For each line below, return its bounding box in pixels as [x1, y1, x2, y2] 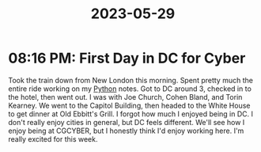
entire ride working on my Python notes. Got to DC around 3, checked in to [8, 84, 252, 93]
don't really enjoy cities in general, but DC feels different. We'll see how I [8, 117, 245, 127]
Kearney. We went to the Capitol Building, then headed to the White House [8, 101, 251, 110]
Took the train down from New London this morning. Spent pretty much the [8, 75, 253, 85]
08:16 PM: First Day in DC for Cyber [8, 49, 246, 67]
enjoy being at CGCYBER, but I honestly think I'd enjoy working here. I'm [8, 126, 244, 135]
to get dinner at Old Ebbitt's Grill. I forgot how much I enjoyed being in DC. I [8, 108, 253, 119]
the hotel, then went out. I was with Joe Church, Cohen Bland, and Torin [8, 92, 243, 101]
